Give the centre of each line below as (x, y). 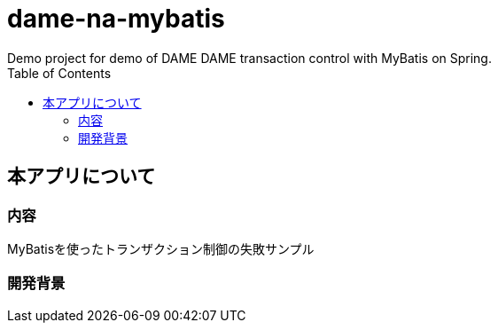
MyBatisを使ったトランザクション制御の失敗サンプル (161, 248)
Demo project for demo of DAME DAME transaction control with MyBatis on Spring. (249, 58)
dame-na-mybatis (116, 19)
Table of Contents (59, 73)
